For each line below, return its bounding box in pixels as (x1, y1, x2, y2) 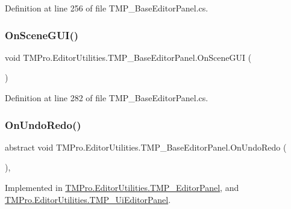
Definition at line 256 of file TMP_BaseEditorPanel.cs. (5, 2, 208, 14)
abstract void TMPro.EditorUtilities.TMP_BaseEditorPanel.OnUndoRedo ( (5, 140, 287, 153)
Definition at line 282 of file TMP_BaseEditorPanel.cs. (5, 92, 208, 104)
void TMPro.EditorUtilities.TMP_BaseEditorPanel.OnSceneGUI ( (5, 51, 252, 63)
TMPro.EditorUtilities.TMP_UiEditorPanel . (5, 193, 171, 205)
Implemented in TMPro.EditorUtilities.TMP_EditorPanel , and (5, 181, 239, 193)
